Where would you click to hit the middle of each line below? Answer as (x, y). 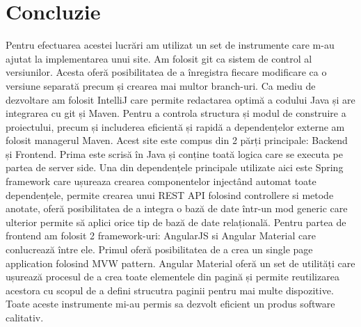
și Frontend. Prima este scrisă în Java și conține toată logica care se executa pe (174, 153)
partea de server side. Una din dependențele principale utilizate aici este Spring (175, 167)
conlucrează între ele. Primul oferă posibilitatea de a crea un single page (159, 249)
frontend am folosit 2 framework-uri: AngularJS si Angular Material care (161, 236)
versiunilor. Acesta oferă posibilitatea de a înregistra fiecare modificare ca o (166, 72)
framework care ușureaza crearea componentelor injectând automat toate (161, 181)
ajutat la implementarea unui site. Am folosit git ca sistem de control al (159, 58)
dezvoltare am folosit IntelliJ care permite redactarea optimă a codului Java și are (180, 99)
